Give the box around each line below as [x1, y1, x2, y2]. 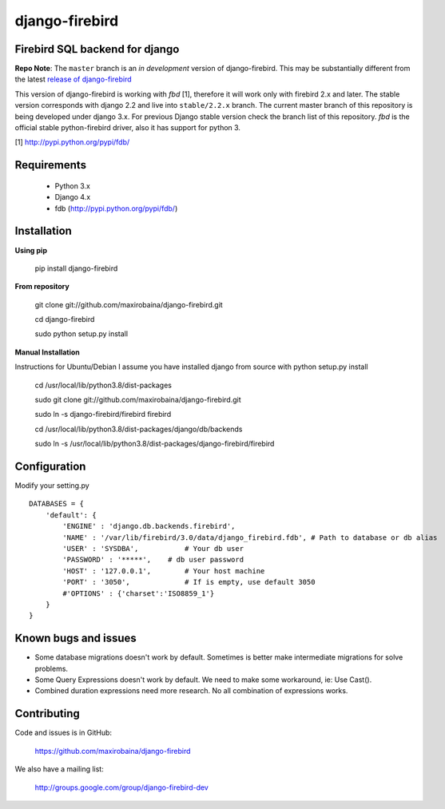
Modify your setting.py [14, 481, 89, 490]
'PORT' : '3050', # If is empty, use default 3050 [62, 577, 316, 587]
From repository [14, 282, 70, 291]
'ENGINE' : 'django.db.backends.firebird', [62, 521, 236, 531]
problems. [34, 664, 68, 673]
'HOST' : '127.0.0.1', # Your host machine [62, 566, 265, 575]
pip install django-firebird [34, 264, 118, 273]
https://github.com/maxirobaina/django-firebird [34, 746, 191, 755]
